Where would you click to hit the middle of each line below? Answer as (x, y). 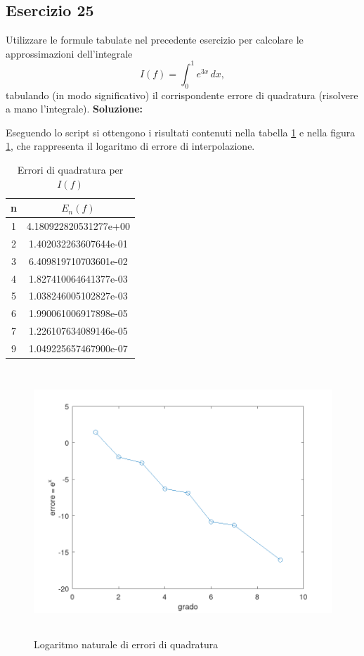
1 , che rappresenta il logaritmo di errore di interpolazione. (130, 146)
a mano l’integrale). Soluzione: (74, 109)
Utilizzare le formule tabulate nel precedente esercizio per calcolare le (155, 40)
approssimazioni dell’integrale (69, 53)
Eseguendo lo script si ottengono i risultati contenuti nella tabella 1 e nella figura (181, 132)
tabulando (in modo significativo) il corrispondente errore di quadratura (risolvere (182, 95)
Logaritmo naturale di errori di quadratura (126, 644)
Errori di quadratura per (70, 170)
